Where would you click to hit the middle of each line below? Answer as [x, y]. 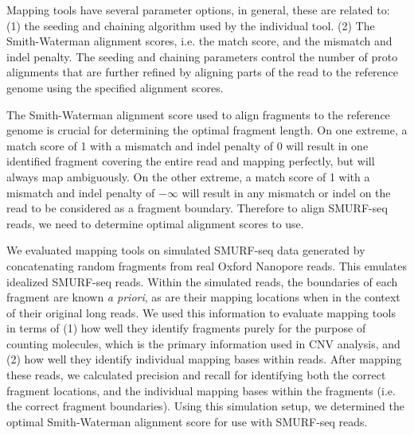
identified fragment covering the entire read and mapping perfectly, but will [191, 161]
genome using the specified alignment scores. [115, 87]
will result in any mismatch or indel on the [286, 192]
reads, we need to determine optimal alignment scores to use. [155, 223]
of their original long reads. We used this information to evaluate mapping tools [201, 312]
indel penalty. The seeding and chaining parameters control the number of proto [202, 56]
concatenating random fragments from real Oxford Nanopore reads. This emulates [207, 265]
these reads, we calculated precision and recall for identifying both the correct [196, 375]
